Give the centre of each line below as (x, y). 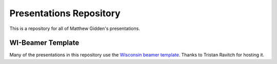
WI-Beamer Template (44, 43)
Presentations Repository (65, 13)
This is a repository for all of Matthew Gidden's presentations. (75, 28)
